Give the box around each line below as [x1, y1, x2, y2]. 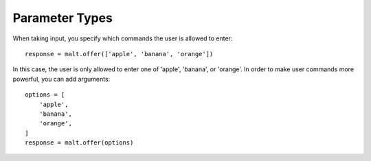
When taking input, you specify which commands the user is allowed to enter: [12, 34, 233, 42]
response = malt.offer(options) [25, 139, 134, 147]
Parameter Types [12, 10, 113, 25]
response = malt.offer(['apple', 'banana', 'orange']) [25, 50, 214, 58]
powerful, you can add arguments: [12, 75, 111, 83]
